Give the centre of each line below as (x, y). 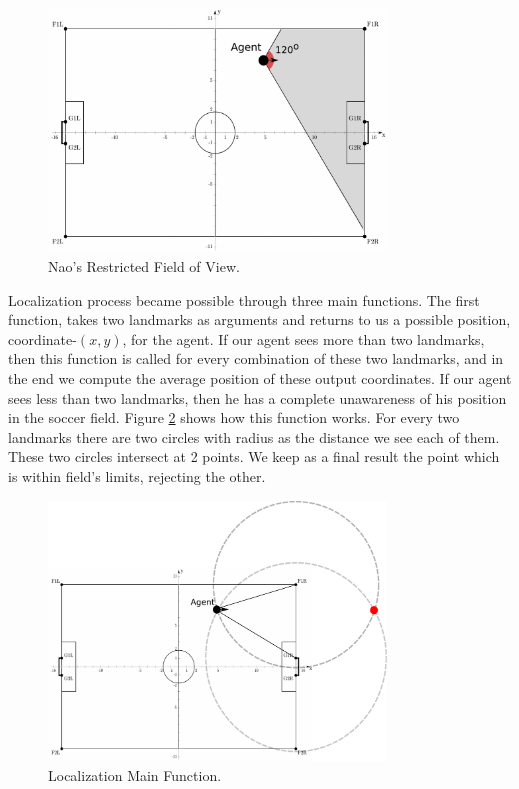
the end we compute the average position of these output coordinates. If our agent (260, 378)
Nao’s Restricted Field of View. (144, 266)
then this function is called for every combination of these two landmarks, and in (256, 358)
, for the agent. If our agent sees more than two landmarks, (303, 338)
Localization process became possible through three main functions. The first (244, 299)
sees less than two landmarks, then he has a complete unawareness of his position (257, 397)
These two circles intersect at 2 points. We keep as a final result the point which (254, 456)
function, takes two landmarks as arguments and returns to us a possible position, (259, 319)
